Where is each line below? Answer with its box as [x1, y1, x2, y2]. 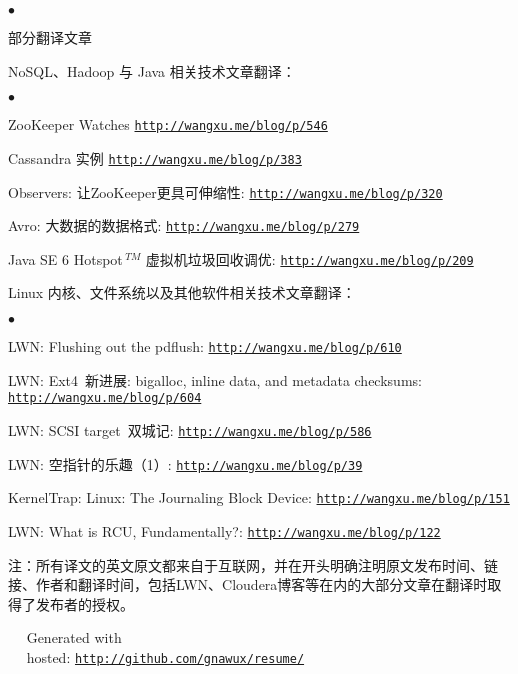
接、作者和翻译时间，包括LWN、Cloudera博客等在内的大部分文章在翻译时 [8, 574, 488, 595]
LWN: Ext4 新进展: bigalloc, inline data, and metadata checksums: [8, 369, 422, 390]
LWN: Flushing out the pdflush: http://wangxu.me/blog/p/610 [8, 336, 402, 357]
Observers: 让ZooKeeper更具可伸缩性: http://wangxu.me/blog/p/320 [8, 181, 443, 202]
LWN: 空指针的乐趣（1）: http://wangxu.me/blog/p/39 [8, 453, 363, 474]
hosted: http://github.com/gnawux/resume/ [26, 646, 305, 667]
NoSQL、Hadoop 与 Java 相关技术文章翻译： [8, 60, 296, 81]
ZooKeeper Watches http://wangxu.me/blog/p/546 [8, 114, 328, 135]
